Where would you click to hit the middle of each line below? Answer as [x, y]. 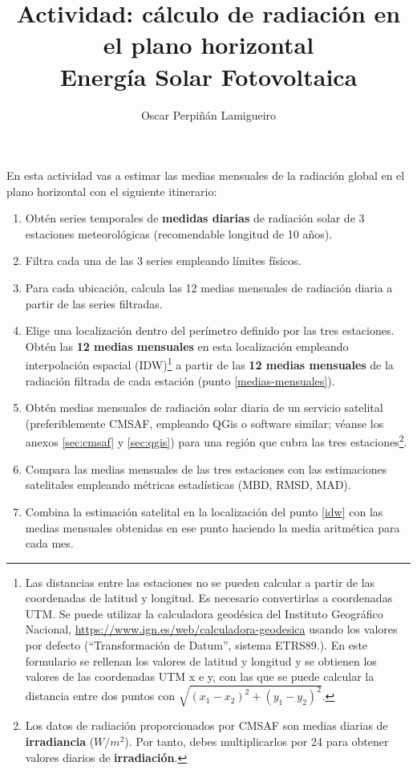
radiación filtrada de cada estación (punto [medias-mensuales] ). [180, 380]
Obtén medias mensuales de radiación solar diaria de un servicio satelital [204, 407]
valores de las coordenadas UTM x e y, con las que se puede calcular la [200, 676]
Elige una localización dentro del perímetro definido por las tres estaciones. [210, 330]
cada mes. [49, 543]
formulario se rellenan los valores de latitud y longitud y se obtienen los [201, 660]
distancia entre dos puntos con [100, 696]
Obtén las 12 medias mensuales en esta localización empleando [187, 346]
